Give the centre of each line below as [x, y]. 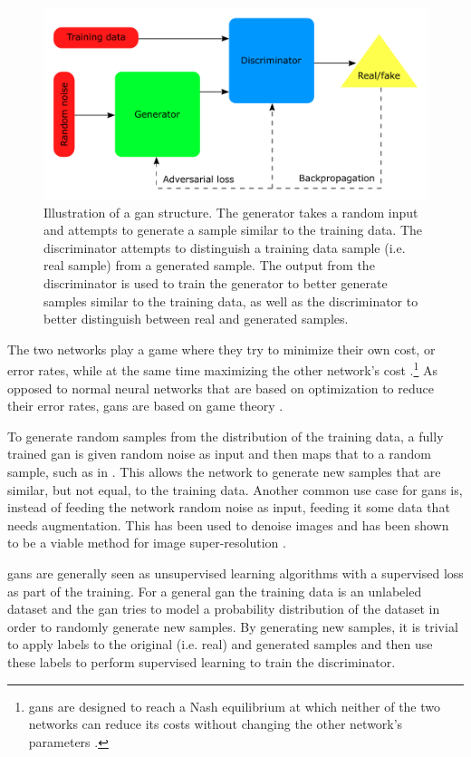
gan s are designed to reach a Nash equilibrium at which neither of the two [235, 706]
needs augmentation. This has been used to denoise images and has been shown [228, 524]
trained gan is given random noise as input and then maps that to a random [219, 454]
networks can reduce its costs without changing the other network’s [216, 724]
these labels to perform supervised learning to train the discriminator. [202, 661]
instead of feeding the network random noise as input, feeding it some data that [229, 507]
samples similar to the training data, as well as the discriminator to [231, 301]
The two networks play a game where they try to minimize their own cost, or [221, 349]
